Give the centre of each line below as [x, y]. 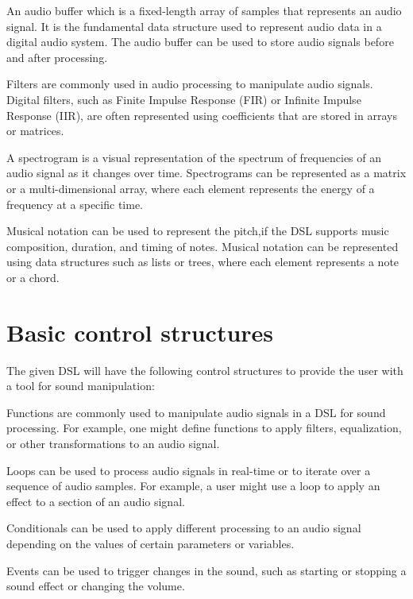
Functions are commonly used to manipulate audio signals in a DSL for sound [196, 412]
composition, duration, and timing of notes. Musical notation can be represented [203, 246]
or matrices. [35, 131]
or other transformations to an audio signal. [113, 443]
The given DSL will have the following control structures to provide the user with [205, 370]
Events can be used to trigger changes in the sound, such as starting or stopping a [206, 570]
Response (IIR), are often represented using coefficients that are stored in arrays [202, 115]
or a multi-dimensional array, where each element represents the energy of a [191, 188]
